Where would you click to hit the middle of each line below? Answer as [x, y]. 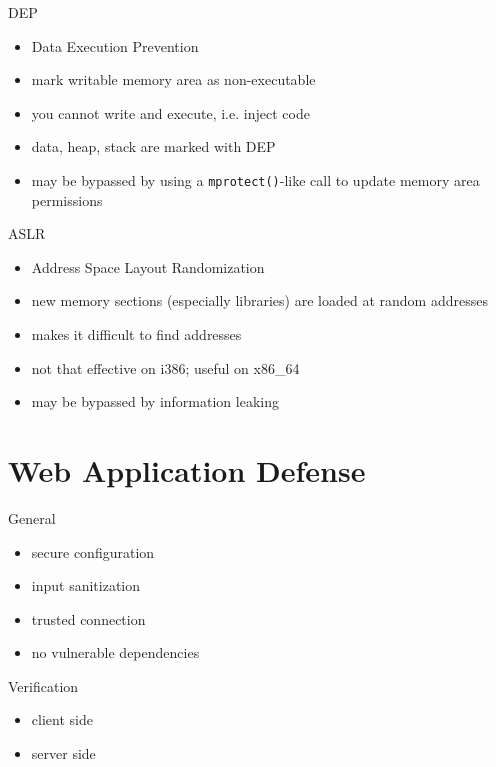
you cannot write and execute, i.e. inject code [170, 112]
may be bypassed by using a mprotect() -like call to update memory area [255, 179]
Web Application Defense [187, 469]
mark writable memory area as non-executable [173, 79]
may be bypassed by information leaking [155, 401]
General [32, 517]
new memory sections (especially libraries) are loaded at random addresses [259, 300]
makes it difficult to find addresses [136, 334]
